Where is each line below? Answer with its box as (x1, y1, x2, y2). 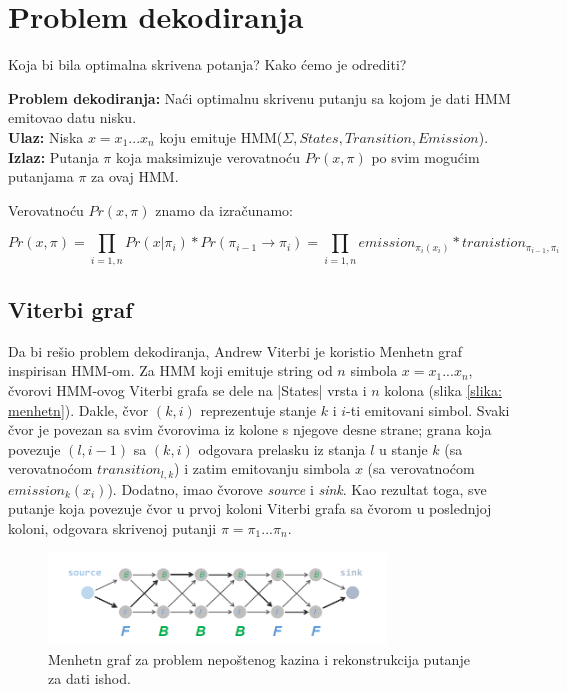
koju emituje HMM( (159, 126, 283, 147)
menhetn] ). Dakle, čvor (8, 399, 149, 420)
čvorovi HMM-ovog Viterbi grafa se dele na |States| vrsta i (8, 380, 367, 400)
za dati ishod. (48, 668, 131, 689)
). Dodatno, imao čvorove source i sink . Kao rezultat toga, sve (107, 478, 487, 499)
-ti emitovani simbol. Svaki (346, 399, 510, 420)
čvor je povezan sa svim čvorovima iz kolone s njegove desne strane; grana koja (8, 419, 492, 440)
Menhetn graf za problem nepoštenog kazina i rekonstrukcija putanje (48, 648, 470, 669)
